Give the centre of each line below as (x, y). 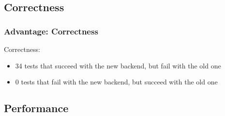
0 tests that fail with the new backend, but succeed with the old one (116, 82)
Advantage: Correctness (51, 31)
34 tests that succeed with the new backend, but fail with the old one (118, 65)
